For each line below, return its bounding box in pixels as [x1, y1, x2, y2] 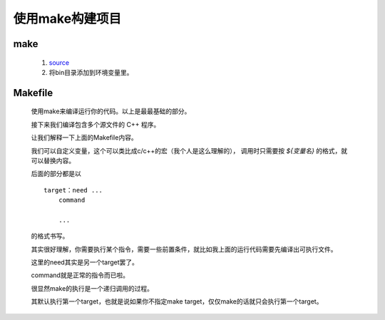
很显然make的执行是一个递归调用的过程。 [31, 284, 153, 292]
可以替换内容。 [31, 156, 75, 165]
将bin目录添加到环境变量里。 [48, 68, 133, 76]
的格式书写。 [31, 232, 69, 240]
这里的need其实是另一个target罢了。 [31, 258, 139, 267]
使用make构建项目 [13, 11, 122, 26]
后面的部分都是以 [31, 170, 81, 178]
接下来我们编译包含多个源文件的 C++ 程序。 [31, 120, 160, 128]
